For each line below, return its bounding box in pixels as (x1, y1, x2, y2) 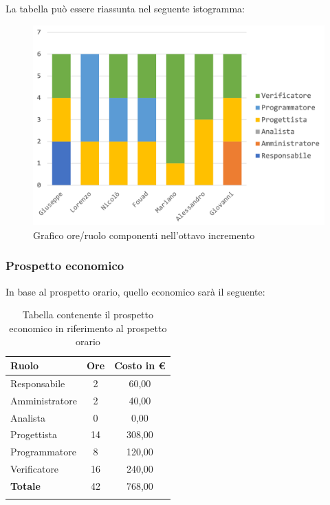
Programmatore (10, 444, 76, 459)
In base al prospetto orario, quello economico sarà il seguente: (5, 284, 265, 298)
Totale (10, 478, 41, 493)
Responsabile (10, 375, 65, 390)
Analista (10, 410, 46, 424)
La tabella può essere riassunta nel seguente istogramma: (5, 1, 245, 15)
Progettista (10, 427, 57, 442)
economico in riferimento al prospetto (9, 320, 167, 335)
